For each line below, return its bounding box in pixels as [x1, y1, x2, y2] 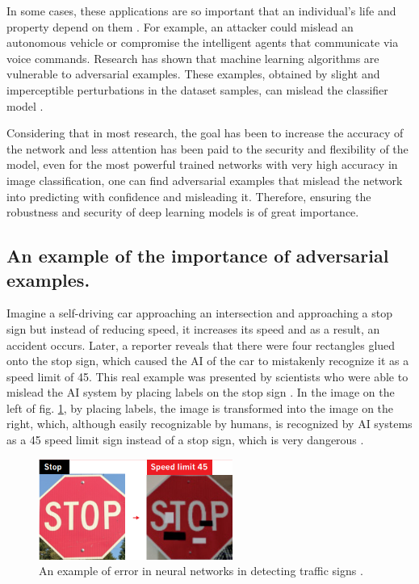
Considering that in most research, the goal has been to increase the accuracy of [6, 124, 404, 141]
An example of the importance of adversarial [6, 243, 389, 268]
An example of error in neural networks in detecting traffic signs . [39, 562, 363, 579]
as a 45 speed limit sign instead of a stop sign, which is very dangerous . [6, 431, 364, 448]
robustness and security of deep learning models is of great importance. [6, 204, 359, 221]
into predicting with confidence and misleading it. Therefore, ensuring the [6, 187, 371, 204]
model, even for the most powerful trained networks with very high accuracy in [6, 156, 398, 173]
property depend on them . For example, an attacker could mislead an [6, 18, 354, 35]
